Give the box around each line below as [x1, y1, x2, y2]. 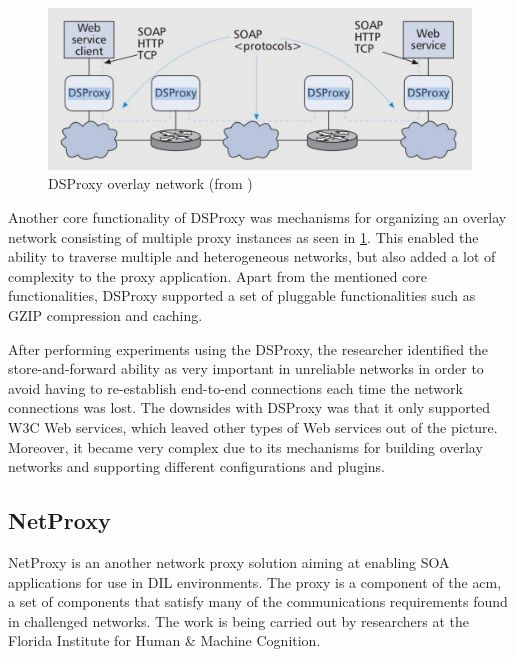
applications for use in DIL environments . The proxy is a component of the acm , [8, 571, 502, 592]
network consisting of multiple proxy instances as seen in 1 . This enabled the [8, 226, 479, 247]
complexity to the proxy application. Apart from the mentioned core [8, 265, 428, 286]
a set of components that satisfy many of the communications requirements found [8, 591, 508, 612]
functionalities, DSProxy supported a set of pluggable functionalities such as [8, 285, 476, 306]
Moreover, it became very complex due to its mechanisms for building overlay [8, 436, 483, 457]
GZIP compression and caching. [8, 305, 203, 326]
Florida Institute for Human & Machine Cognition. [8, 630, 321, 651]
